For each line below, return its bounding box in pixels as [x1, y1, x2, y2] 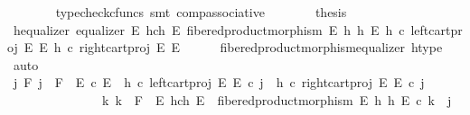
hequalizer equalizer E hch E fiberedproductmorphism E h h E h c [13, 20, 405, 39]
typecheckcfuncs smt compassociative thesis [55, 3, 347, 21]
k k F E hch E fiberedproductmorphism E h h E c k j [101, 90, 452, 109]
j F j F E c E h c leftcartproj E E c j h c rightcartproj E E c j [13, 73, 425, 92]
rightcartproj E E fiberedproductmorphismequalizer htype [79, 38, 443, 57]
